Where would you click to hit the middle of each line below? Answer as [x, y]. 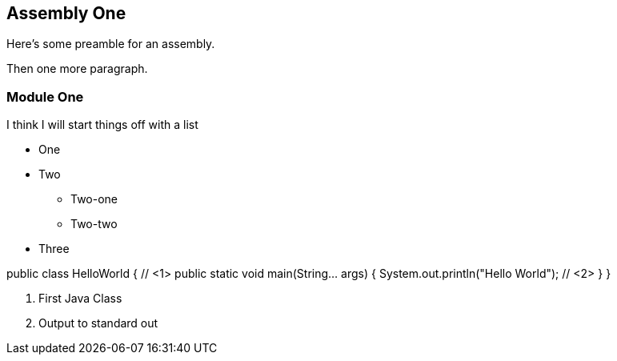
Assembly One [66, 13]
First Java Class [80, 299]
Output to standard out [98, 323]
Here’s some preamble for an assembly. [111, 44]
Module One [45, 96]
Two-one [94, 199]
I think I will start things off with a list [102, 125]
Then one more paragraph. [77, 69]
